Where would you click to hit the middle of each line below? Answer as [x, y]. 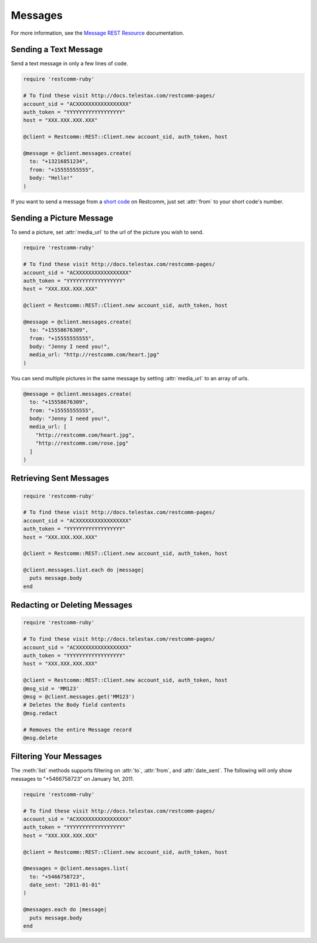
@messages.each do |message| [65, 909]
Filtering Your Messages [56, 756]
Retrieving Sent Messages [60, 478]
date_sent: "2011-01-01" [65, 885]
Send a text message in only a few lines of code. [70, 63]
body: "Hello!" [51, 178]
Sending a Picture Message [62, 218]
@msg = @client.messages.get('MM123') [79, 696]
